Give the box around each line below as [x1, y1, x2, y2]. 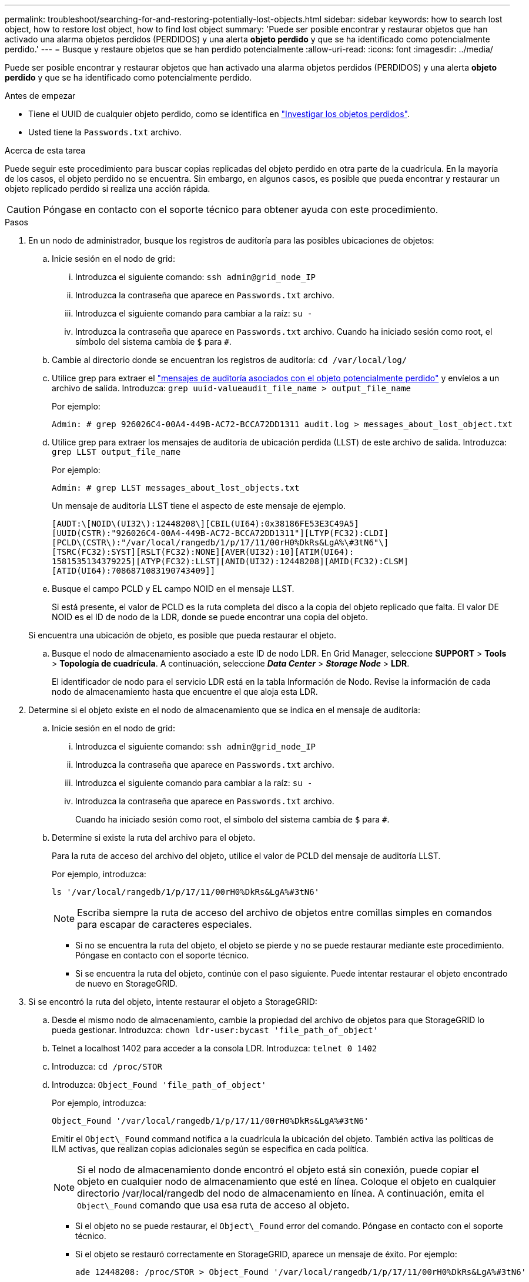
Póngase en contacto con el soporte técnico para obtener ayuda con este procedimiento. [43, 204, 438, 215]
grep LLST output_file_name [52, 447, 181, 457]
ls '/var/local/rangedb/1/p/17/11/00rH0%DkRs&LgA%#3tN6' [52, 887, 320, 897]
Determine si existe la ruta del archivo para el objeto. [52, 833, 256, 843]
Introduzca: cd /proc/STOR [52, 1061, 162, 1071]
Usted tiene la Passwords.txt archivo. [28, 127, 182, 137]
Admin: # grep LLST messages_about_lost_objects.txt [52, 483, 300, 492]
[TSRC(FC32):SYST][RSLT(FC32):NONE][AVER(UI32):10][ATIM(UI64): [52, 547, 354, 557]
